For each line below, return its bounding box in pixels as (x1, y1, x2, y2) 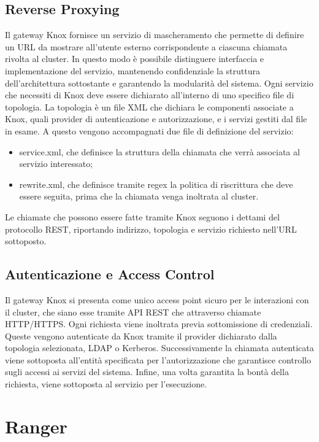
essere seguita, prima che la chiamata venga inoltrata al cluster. (19, 190, 259, 203)
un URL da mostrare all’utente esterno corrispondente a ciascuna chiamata (5, 40, 288, 53)
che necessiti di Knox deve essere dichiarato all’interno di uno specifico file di (5, 88, 294, 101)
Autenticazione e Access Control (5, 265, 215, 284)
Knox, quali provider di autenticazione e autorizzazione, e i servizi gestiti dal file (5, 112, 307, 125)
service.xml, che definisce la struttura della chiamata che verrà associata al (19, 145, 300, 158)
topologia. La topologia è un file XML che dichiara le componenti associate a (5, 100, 294, 113)
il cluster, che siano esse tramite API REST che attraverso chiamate (5, 305, 261, 318)
